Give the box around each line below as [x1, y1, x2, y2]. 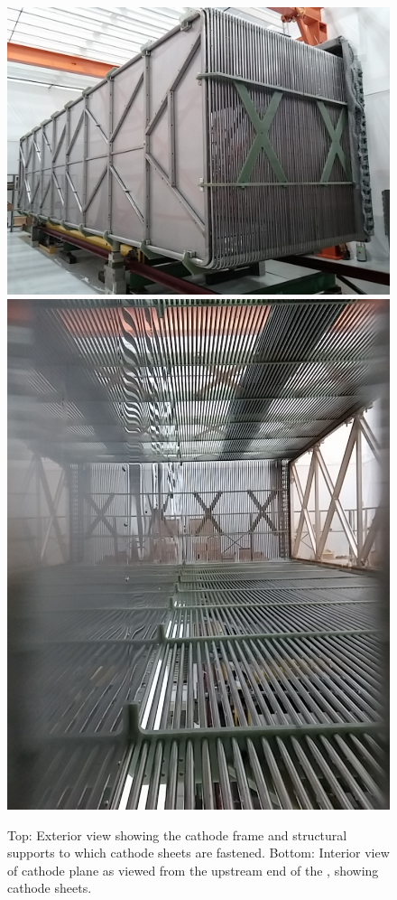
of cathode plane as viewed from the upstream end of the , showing [7, 860, 379, 879]
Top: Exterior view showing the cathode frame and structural [7, 825, 347, 844]
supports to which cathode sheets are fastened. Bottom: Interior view [7, 843, 390, 862]
